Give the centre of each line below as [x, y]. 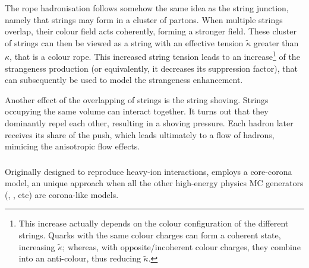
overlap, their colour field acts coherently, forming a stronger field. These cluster [151, 31]
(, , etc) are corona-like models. [62, 194]
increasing [37, 246]
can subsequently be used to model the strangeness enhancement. [124, 80]
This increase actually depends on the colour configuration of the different [154, 223]
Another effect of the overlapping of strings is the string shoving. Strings [137, 99]
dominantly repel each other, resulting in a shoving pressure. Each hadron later [149, 123]
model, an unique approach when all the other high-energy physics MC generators [154, 183]
